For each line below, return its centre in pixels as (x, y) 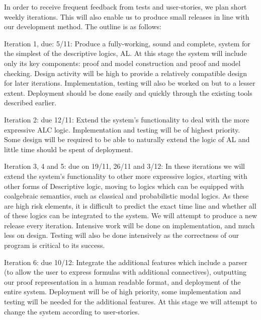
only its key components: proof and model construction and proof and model (122, 63)
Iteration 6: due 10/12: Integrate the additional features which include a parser (126, 262)
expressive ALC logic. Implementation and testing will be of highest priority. (122, 129)
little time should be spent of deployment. (69, 149)
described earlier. (30, 103)
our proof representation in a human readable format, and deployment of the (122, 281)
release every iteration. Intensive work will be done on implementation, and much (129, 225)
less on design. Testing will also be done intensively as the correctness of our (122, 235)
